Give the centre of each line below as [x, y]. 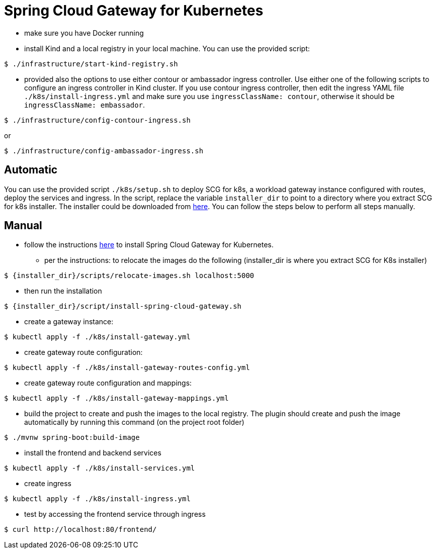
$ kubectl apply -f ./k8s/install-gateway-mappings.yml [116, 398]
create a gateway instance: [69, 322]
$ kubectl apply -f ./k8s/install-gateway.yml [97, 337]
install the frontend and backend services [93, 453]
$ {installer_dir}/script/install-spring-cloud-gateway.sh [123, 306]
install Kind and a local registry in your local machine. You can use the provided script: [167, 48]
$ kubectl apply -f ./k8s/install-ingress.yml [97, 499]
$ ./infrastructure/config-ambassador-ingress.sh [104, 151]
